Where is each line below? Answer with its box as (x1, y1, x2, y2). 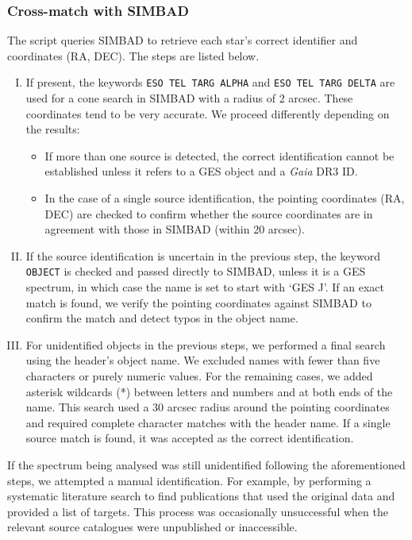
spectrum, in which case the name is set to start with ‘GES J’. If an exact (25, 279, 385, 295)
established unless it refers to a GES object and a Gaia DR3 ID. (44, 163, 358, 179)
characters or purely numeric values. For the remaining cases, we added (25, 368, 373, 384)
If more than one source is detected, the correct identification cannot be (44, 147, 395, 164)
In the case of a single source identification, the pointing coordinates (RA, (44, 190, 405, 206)
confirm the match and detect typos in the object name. (25, 310, 298, 326)
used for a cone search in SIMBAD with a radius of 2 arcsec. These (25, 90, 353, 106)
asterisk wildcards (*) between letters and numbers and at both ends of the (25, 383, 393, 399)
